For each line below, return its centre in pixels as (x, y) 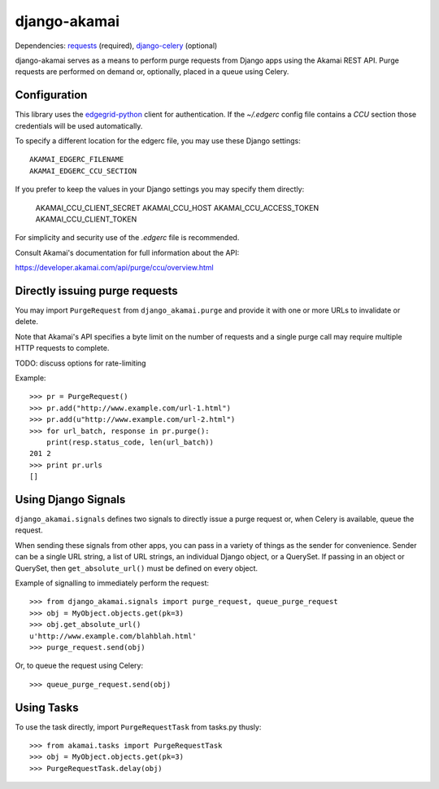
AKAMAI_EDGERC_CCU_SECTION (83, 171)
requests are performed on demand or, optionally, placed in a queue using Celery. (152, 72)
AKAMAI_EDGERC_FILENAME (77, 160)
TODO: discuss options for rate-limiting (80, 363)
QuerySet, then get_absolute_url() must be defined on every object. (137, 568)
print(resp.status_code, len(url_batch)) (130, 442)
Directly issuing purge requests (96, 290)
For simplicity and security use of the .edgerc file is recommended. (127, 238)
